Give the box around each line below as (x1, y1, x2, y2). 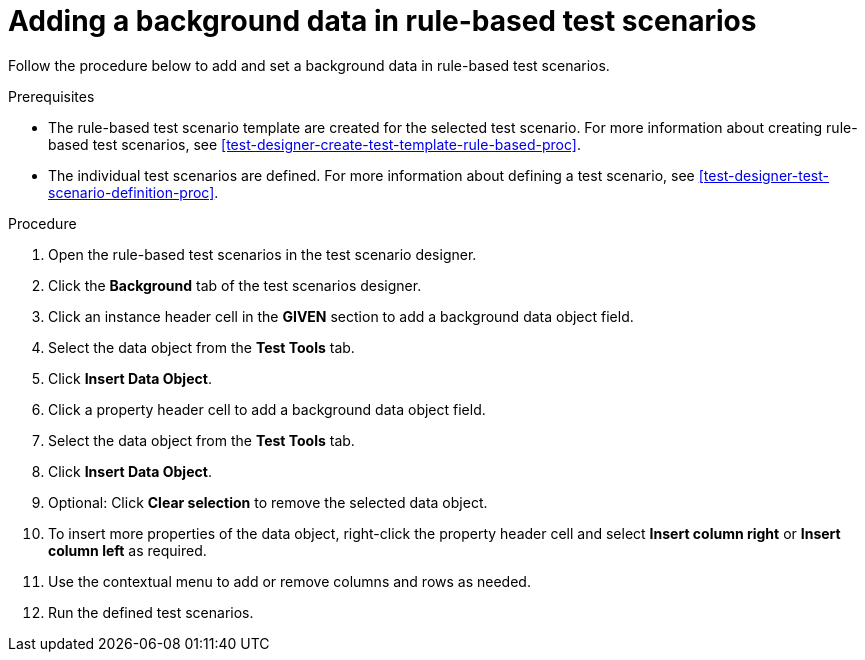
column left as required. (48, 541, 207, 559)
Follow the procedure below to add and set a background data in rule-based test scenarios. (8, 56, 610, 74)
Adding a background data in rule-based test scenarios (8, 4, 757, 38)
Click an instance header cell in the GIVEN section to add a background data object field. (48, 307, 634, 325)
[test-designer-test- (698, 166, 829, 184)
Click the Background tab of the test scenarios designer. (48, 276, 422, 294)
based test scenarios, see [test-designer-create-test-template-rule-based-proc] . (48, 135, 581, 153)
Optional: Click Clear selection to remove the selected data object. (48, 493, 488, 511)
